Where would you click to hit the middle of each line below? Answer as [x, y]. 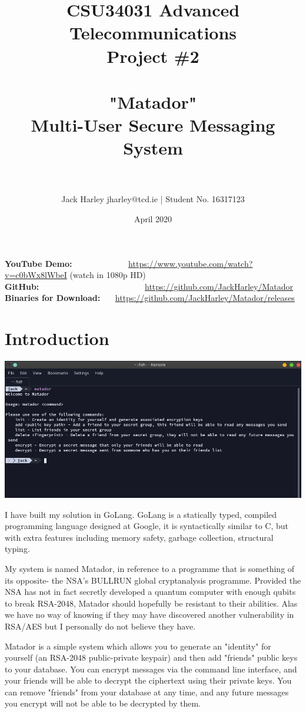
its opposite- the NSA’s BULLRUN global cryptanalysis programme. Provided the [153, 580]
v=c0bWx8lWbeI [36, 275]
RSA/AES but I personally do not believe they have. [100, 626]
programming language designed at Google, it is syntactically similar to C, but [147, 526]
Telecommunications [153, 33]
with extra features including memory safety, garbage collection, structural [139, 537]
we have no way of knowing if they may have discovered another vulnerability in [149, 615]
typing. [17, 549]
